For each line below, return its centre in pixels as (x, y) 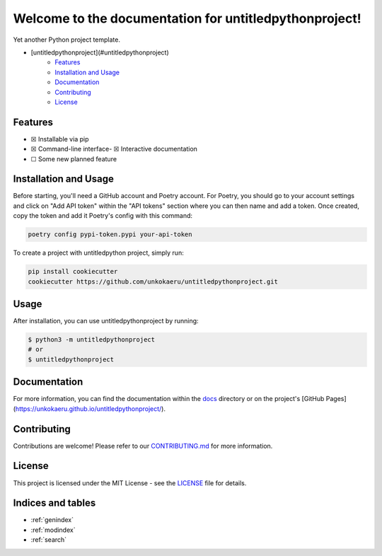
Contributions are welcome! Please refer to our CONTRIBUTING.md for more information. (143, 446)
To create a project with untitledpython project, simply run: (98, 253)
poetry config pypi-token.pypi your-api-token (110, 234)
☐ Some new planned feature (74, 158)
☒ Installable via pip (60, 139)
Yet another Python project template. (66, 40)
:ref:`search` (49, 540)
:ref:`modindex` (53, 530)
